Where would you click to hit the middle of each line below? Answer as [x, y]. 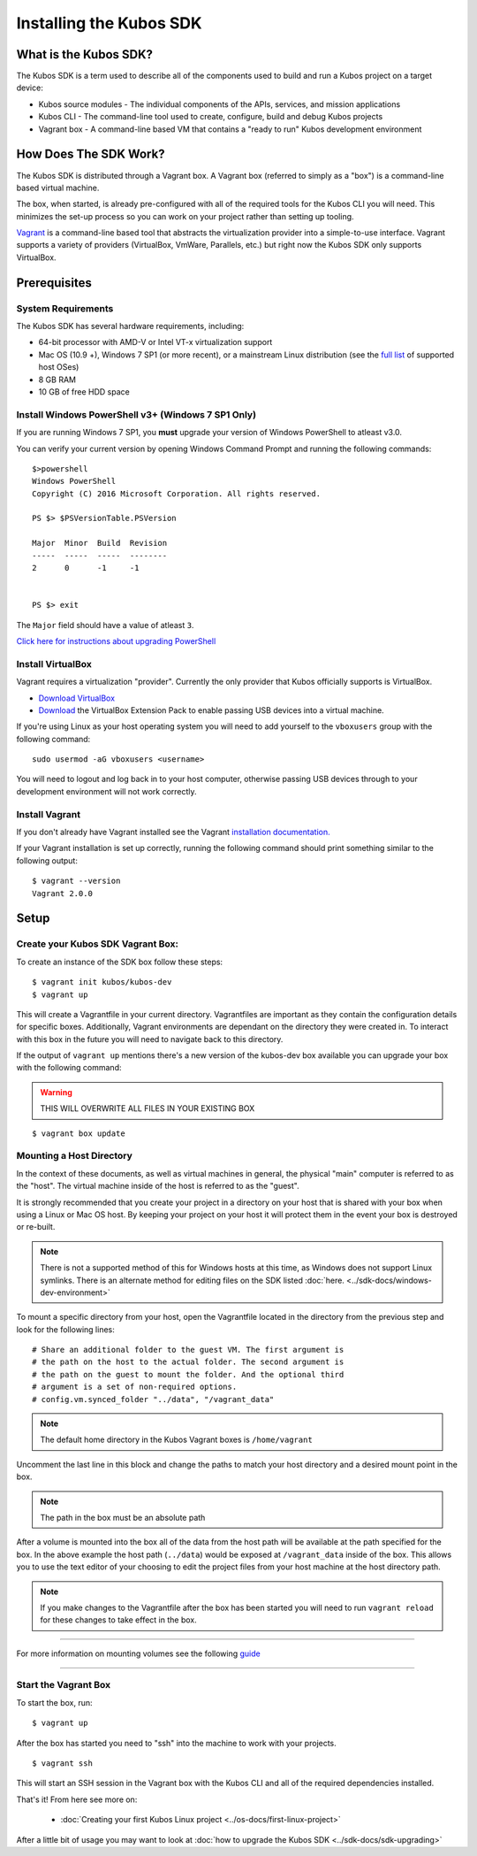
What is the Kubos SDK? [85, 54]
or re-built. [36, 1227]
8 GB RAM [57, 380]
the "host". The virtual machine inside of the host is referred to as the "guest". [158, 1186]
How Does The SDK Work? [91, 154]
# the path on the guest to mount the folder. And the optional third [188, 1374]
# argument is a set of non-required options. [135, 1387]
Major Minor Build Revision [100, 543]
